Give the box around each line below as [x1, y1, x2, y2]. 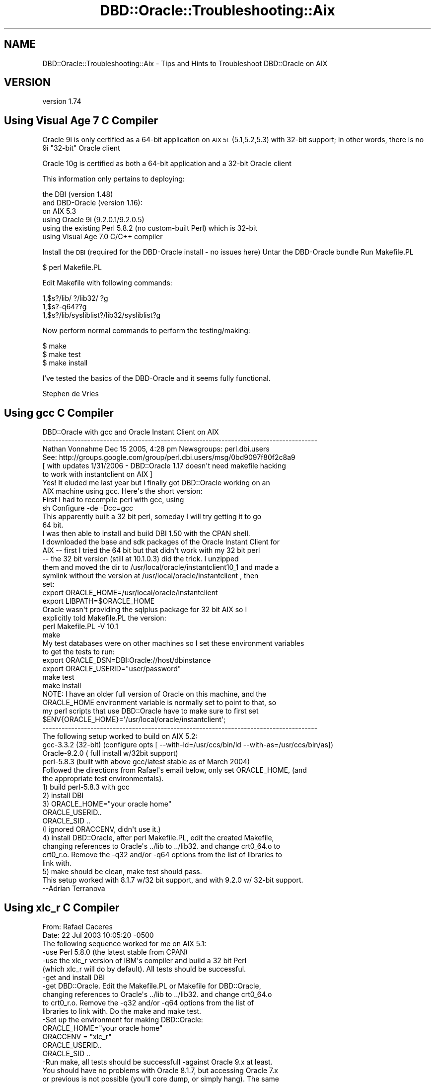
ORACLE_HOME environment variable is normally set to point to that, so [42, 698, 277, 707]
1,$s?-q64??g [42, 302, 87, 311]
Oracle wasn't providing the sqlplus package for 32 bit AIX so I [42, 605, 247, 614]
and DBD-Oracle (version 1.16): [42, 198, 143, 207]
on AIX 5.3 [42, 207, 76, 216]
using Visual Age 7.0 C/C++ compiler [42, 232, 163, 241]
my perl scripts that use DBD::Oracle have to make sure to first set [42, 707, 259, 716]
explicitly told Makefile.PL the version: [42, 614, 166, 623]
